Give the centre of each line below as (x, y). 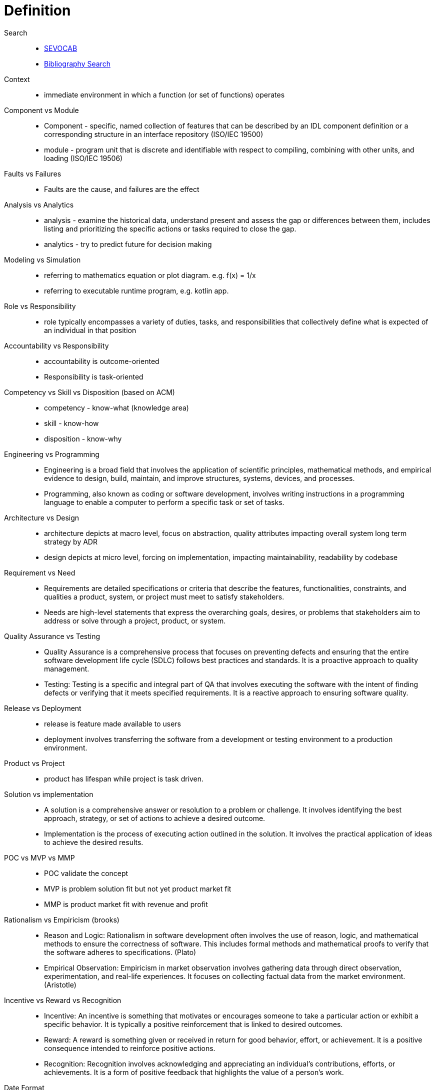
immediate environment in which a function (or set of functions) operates (164, 94)
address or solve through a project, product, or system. (135, 620)
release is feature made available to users (112, 723)
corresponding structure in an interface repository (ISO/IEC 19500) (154, 134)
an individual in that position (90, 330)
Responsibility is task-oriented (94, 376)
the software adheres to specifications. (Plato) (120, 952)
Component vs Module (41, 110)
